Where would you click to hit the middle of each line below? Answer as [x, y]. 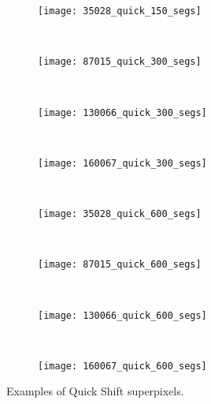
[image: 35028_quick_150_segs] [120, 11]
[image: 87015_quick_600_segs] [120, 265]
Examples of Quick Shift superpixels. [95, 391]
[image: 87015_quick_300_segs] [120, 62]
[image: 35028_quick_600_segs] [120, 214]
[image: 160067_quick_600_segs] [122, 366]
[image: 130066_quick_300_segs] [122, 112]
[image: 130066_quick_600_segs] [122, 315]
